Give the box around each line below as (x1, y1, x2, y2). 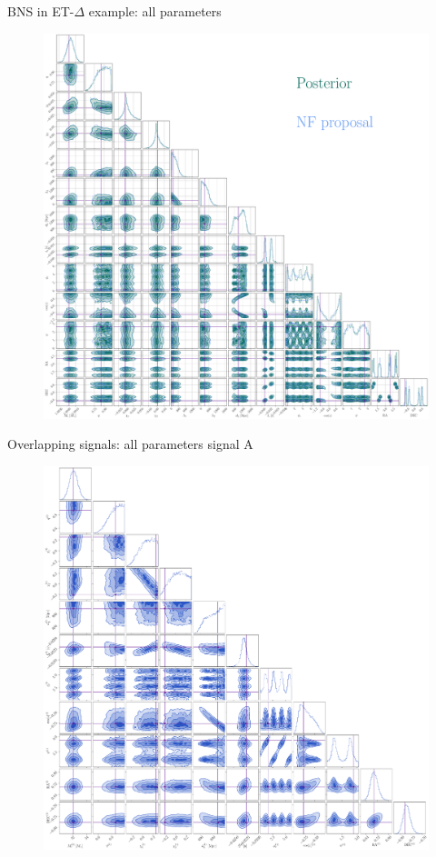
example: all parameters (88, 2, 222, 20)
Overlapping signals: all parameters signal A (7, 434, 253, 453)
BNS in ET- (7, 2, 74, 20)
